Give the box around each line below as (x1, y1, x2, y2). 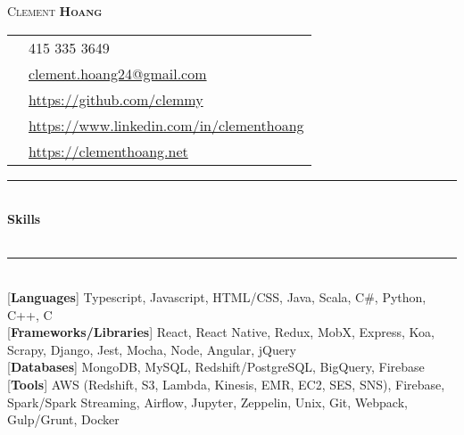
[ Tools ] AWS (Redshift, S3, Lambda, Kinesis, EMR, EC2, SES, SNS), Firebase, (7, 374, 445, 393)
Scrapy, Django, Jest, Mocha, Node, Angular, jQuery (7, 340, 296, 358)
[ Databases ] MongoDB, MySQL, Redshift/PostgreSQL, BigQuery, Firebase (7, 357, 425, 376)
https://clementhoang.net (29, 140, 188, 161)
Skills (7, 209, 41, 228)
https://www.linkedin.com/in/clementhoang (29, 114, 304, 135)
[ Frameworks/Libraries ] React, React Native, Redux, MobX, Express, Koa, (7, 323, 435, 341)
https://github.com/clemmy (29, 88, 203, 110)
